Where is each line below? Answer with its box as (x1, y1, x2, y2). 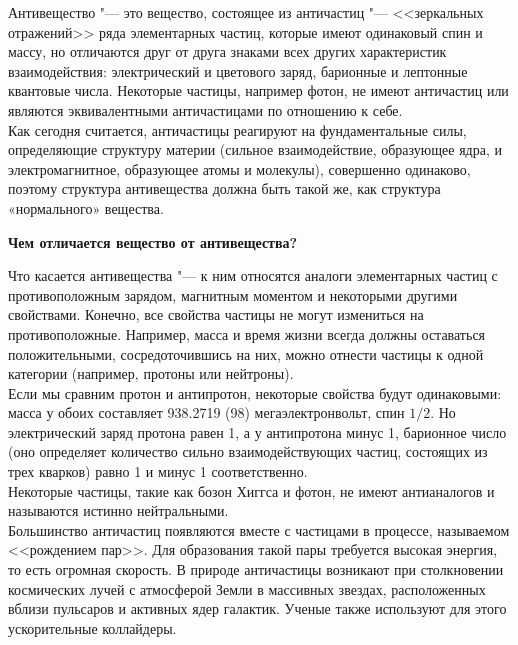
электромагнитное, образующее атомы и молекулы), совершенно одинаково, (8, 158, 471, 179)
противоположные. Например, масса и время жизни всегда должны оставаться (8, 323, 486, 344)
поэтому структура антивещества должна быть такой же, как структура (8, 178, 441, 199)
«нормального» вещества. (8, 197, 164, 218)
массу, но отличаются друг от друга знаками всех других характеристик (8, 41, 447, 62)
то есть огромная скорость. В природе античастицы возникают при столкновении (8, 559, 504, 580)
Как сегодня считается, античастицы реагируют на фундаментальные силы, (8, 119, 467, 140)
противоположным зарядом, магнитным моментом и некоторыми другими (8, 284, 458, 305)
